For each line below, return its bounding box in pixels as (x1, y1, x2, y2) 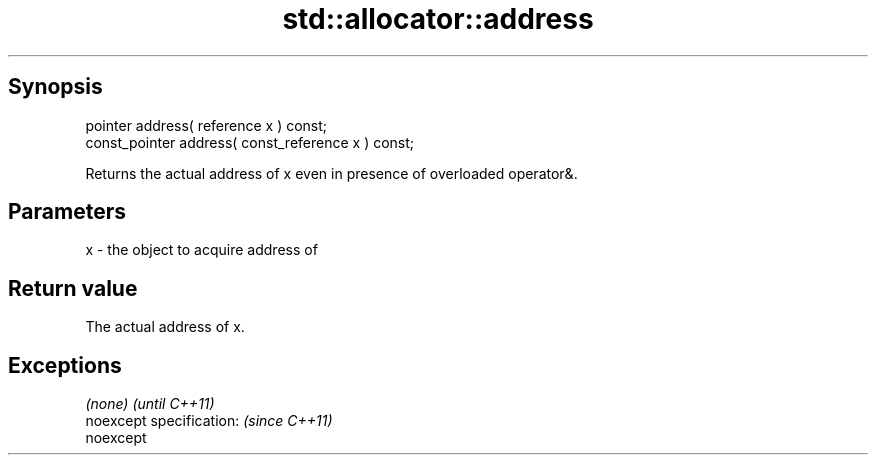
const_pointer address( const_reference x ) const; (85, 133, 415, 151)
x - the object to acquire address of (85, 241, 318, 259)
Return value (8, 275, 138, 301)
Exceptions (8, 352, 122, 378)
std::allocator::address (282, 2, 594, 36)
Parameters (8, 199, 126, 225)
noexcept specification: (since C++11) (85, 412, 333, 430)
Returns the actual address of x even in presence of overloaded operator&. (85, 164, 578, 182)
